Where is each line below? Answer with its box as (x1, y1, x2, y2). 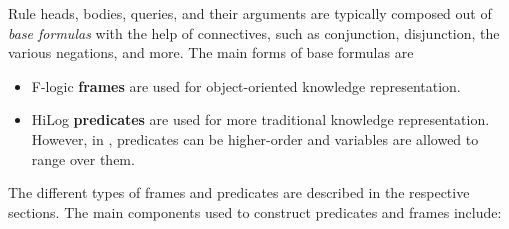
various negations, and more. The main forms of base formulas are (8, 42, 414, 63)
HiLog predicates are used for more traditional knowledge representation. (31, 109, 490, 130)
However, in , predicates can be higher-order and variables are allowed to (31, 128, 479, 149)
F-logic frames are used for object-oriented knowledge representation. (31, 75, 461, 96)
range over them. (31, 148, 135, 169)
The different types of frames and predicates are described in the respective (8, 182, 470, 203)
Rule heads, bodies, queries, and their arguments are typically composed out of (8, 3, 492, 23)
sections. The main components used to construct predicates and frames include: (8, 201, 502, 222)
